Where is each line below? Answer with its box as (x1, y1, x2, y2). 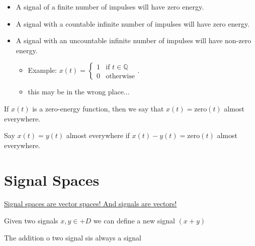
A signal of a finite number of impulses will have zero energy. (16, 2, 204, 12)
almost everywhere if (66, 130, 130, 141)
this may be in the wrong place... (28, 86, 130, 97)
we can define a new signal (93, 215, 175, 226)
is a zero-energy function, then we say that (32, 103, 164, 113)
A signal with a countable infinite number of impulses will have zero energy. (16, 18, 250, 29)
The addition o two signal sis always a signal (4, 232, 141, 242)
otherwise (106, 72, 135, 80)
